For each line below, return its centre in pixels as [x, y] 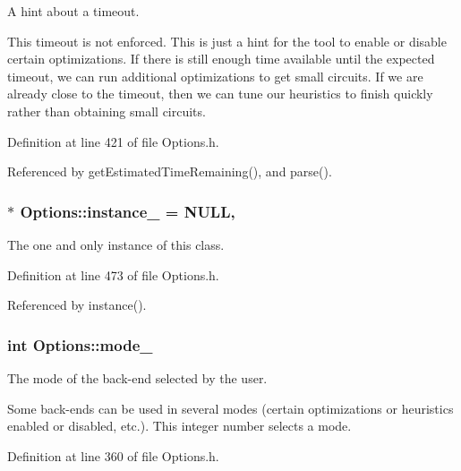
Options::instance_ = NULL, [128, 211]
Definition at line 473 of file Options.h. [113, 274]
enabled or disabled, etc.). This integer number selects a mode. [179, 426]
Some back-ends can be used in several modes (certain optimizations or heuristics [230, 408]
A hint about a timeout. [73, 11]
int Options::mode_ [80, 344]
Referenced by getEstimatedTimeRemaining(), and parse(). [170, 171]
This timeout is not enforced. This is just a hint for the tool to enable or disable [227, 41]
